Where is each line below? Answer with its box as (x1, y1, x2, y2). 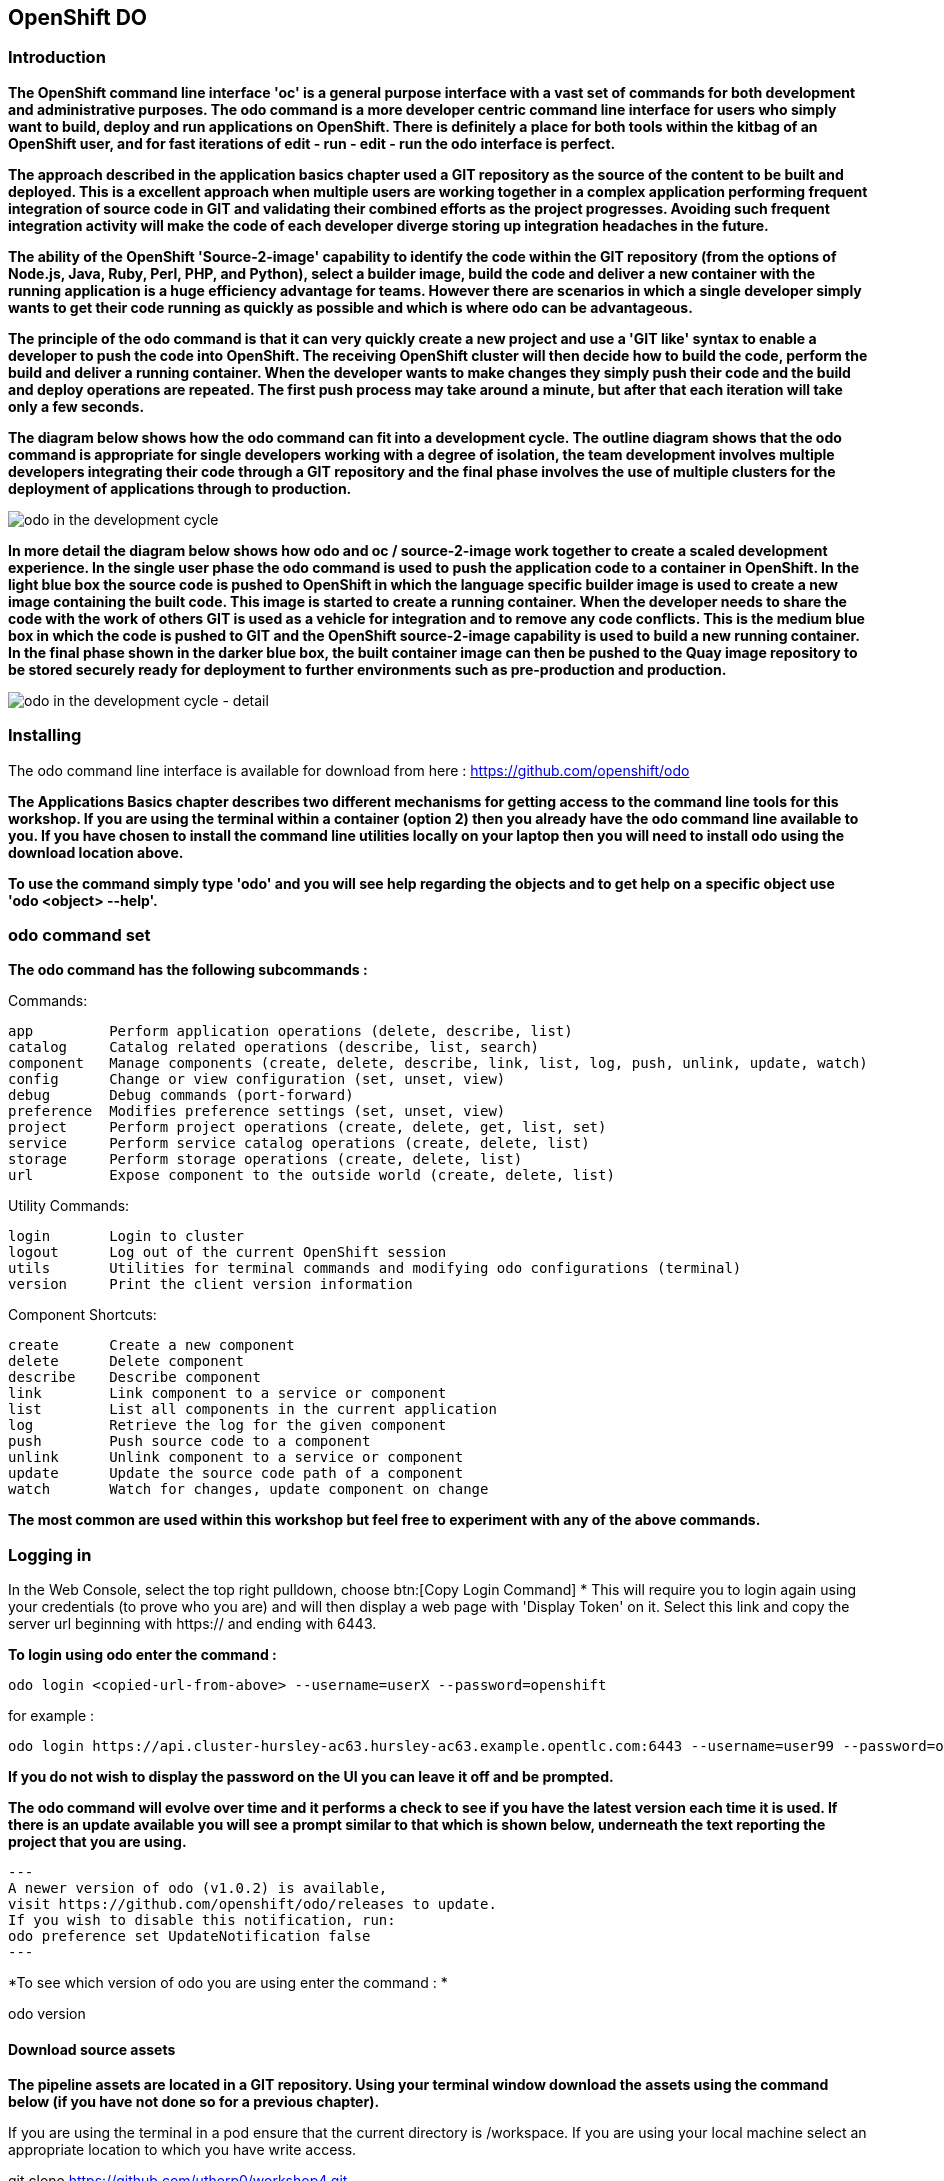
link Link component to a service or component (8, 1385, 447, 1402)
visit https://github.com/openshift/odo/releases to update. (8, 1896, 497, 1913)
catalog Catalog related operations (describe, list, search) (8, 1039, 540, 1056)
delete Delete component (8, 1353, 245, 1370)
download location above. (8, 843, 184, 861)
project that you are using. (8, 1833, 187, 1851)
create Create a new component (8, 1337, 295, 1354)
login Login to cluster (8, 1228, 245, 1245)
